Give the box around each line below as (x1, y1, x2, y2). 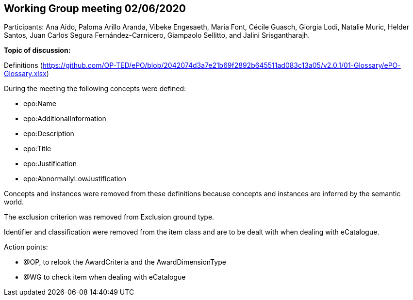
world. (4, 198, 24, 206)
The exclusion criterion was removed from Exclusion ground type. (4, 213, 215, 221)
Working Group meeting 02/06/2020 (4, 2, 186, 15)
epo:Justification (23, 159, 77, 168)
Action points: (4, 243, 48, 252)
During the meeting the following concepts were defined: (4, 84, 186, 93)
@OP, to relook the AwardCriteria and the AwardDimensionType (23, 258, 226, 267)
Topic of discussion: (4, 46, 71, 55)
